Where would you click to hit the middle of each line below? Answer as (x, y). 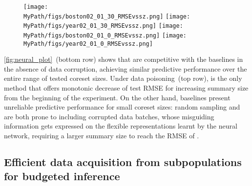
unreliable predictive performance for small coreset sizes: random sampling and (122, 107)
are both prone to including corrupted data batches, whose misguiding (109, 116)
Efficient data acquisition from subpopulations (123, 162)
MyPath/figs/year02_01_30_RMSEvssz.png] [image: (103, 26)
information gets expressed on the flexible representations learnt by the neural (121, 126)
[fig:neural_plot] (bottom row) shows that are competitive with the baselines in (124, 59)
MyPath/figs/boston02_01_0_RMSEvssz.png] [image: (105, 35)
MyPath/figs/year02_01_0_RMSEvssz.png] (88, 44)
